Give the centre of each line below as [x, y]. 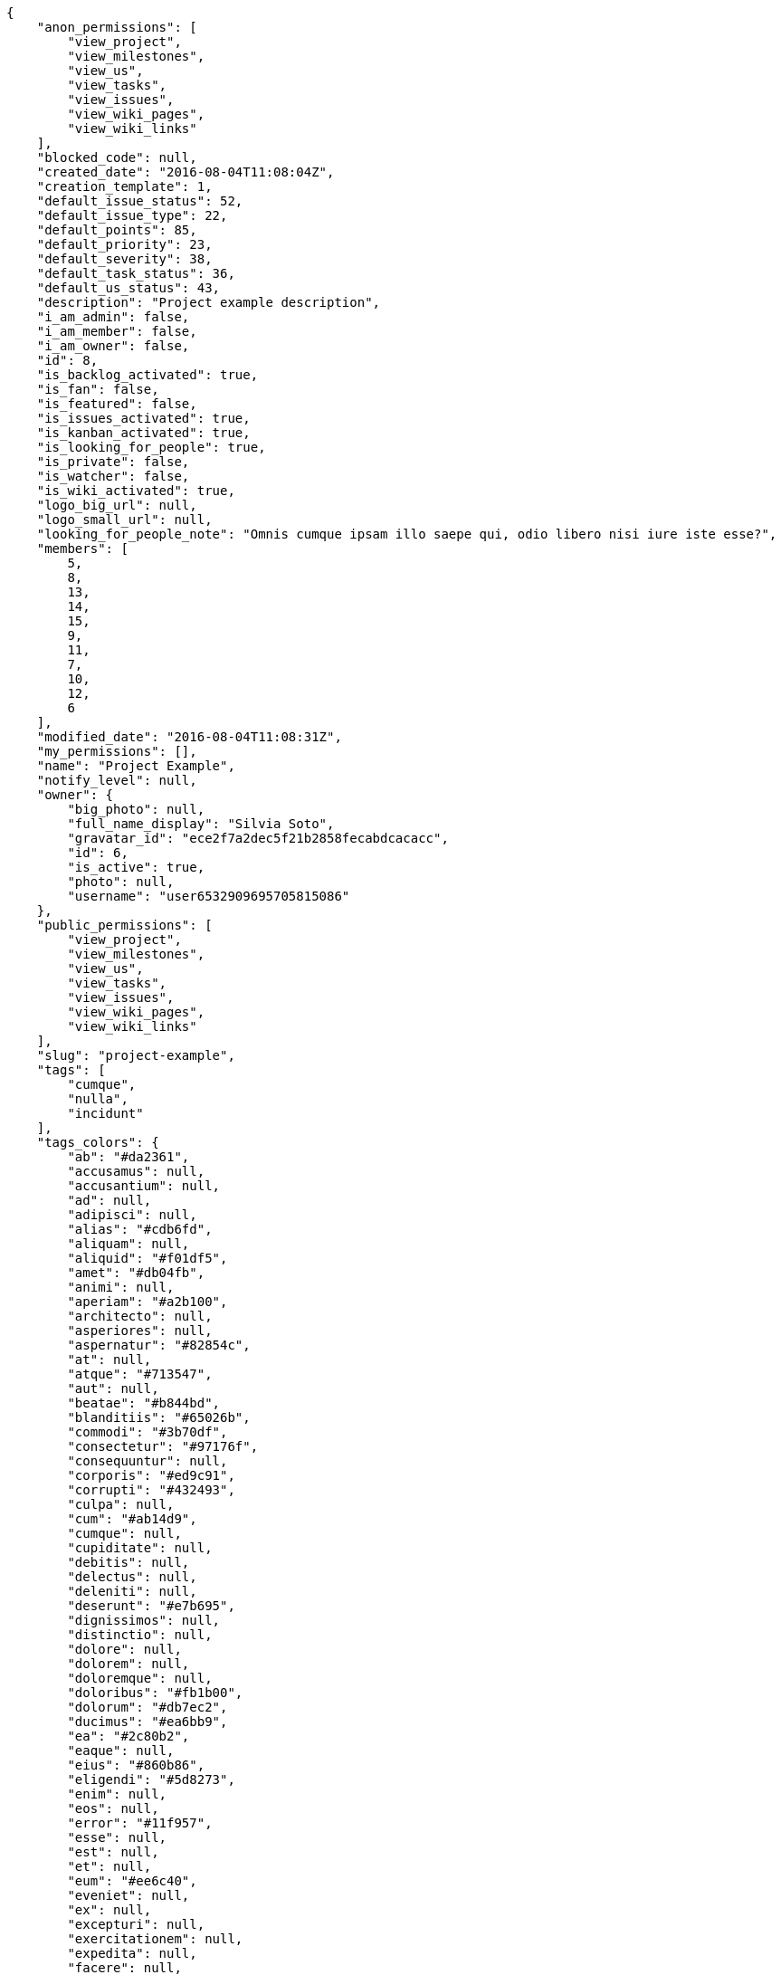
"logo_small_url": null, [124, 520]
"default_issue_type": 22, [132, 215]
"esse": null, [117, 1837]
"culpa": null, [121, 1504]
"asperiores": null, [140, 1331]
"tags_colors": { [98, 1142]
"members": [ [82, 549]
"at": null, [110, 1360]
